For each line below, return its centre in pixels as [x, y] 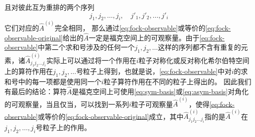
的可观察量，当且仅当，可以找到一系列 [67, 104]
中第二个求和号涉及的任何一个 [86, 47]
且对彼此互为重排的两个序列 [49, 7]
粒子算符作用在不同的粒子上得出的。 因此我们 [177, 82]
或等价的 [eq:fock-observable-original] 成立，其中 [111, 116]
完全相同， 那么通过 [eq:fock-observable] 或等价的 [130, 28]
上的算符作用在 [29, 71]
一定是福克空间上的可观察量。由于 [144, 37]
